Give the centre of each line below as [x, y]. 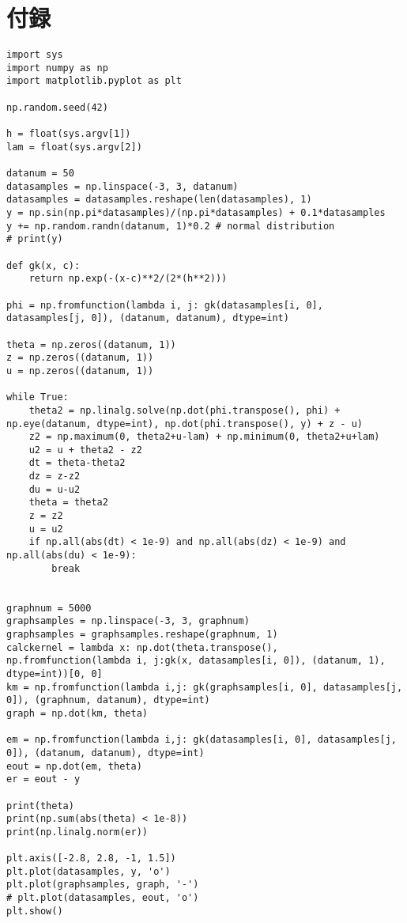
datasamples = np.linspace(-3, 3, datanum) [122, 186]
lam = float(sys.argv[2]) [74, 147]
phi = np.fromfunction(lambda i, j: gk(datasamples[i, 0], [165, 305]
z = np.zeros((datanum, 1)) [80, 358]
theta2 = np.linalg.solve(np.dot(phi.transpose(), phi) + [185, 410]
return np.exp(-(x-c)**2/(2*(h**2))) [128, 279]
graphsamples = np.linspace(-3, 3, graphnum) [128, 621]
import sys [35, 55]
